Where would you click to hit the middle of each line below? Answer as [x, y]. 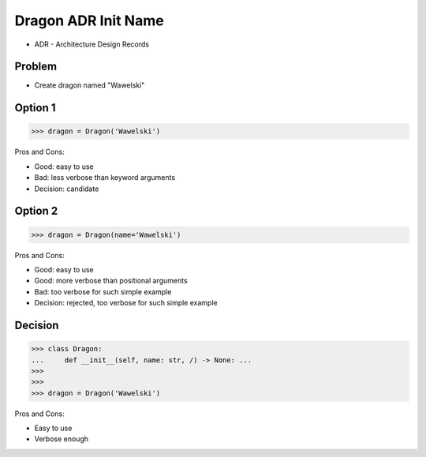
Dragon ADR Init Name [90, 21]
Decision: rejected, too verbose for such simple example [126, 303]
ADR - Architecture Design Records [92, 44]
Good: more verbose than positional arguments [111, 281]
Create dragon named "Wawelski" [90, 85]
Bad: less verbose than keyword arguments [105, 178]
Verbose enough [62, 439]
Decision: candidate [67, 189]
